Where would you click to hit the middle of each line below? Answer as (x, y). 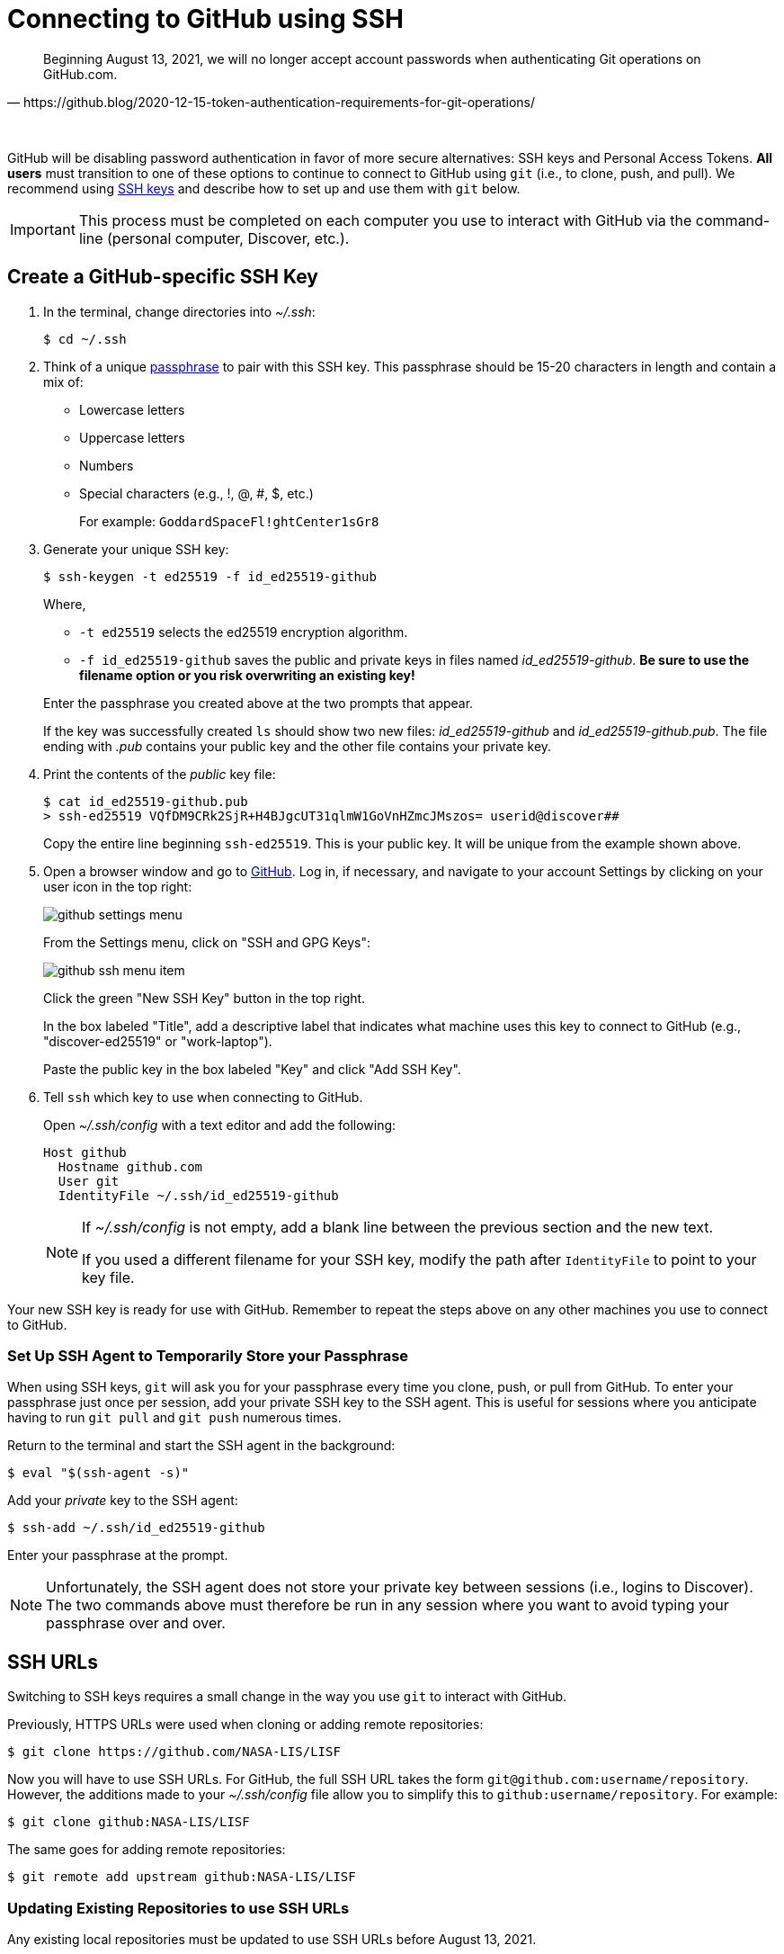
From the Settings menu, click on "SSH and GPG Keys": (207, 942)
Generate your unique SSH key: (136, 549)
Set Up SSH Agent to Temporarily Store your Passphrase (208, 1355)
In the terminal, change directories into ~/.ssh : (179, 311)
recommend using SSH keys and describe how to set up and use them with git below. (264, 188)
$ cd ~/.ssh (85, 339)
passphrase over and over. (136, 1623)
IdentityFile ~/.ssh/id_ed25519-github (198, 1195)
